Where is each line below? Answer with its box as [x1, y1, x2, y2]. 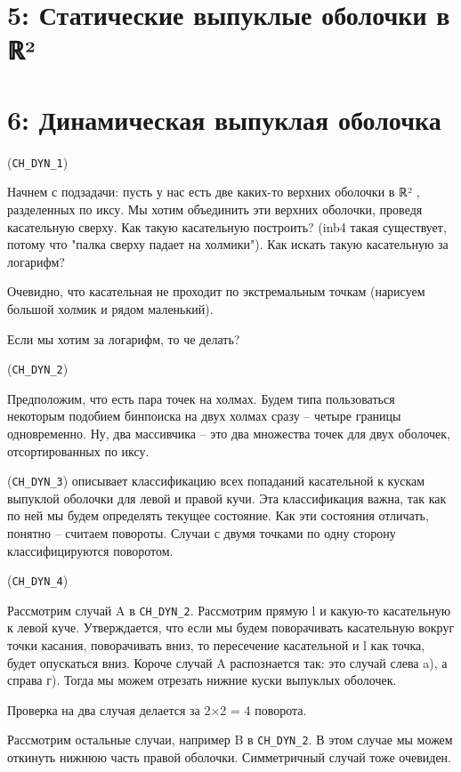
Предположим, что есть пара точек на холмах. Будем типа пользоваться [7, 389, 395, 407]
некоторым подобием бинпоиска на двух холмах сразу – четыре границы [7, 406, 401, 425]
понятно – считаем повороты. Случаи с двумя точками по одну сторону [7, 523, 396, 542]
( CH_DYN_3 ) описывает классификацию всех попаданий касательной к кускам [7, 471, 425, 490]
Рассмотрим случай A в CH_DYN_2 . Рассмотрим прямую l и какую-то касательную [7, 600, 451, 619]
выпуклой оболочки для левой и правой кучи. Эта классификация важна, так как [7, 488, 447, 507]
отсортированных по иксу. [7, 441, 150, 460]
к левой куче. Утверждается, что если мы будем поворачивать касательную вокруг [7, 618, 455, 637]
